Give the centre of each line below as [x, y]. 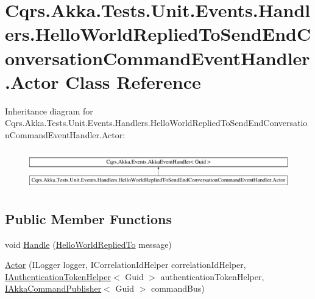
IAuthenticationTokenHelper [58, 276]
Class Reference [133, 81]
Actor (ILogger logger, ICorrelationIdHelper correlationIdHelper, [126, 265]
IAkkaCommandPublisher [53, 288]
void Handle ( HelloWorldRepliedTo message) [88, 244]
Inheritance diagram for [49, 111]
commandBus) [178, 288]
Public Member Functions [88, 218]
